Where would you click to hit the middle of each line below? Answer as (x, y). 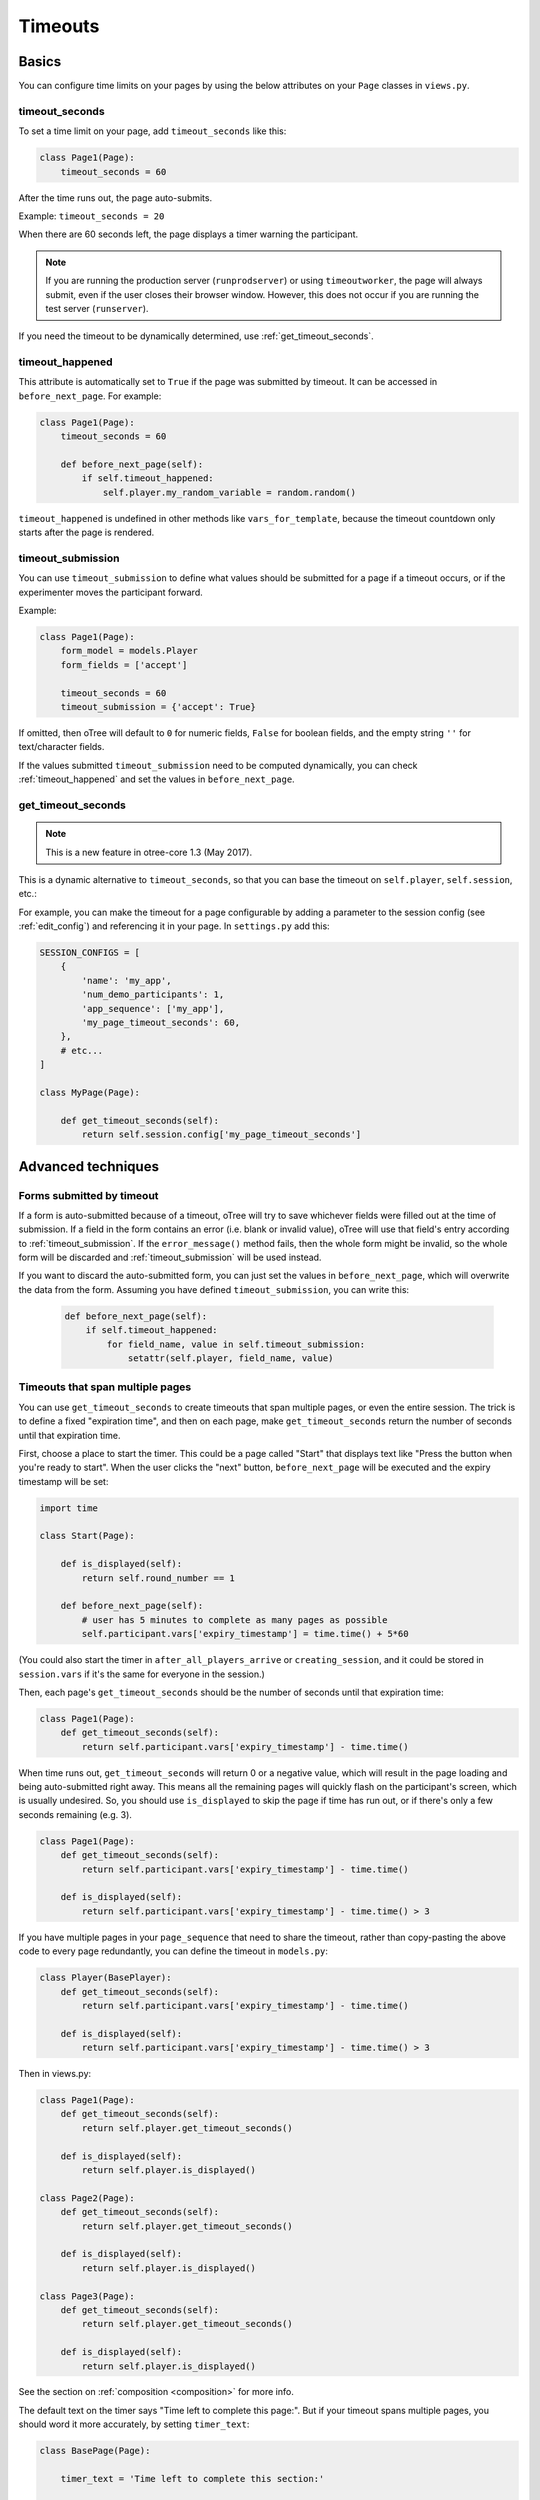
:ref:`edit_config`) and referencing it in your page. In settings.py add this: (174, 926)
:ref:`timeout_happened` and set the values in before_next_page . (156, 779)
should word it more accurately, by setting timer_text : (134, 2424)
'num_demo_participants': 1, (153, 994)
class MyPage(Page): (89, 1092)
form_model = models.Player (129, 651)
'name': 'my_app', (126, 980)
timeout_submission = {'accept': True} (158, 706)
